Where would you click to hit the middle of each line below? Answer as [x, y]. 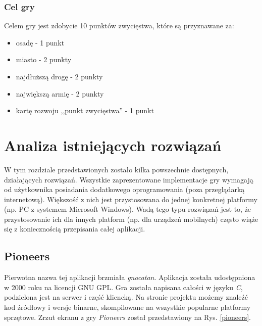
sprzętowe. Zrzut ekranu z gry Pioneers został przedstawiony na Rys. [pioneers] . [128, 317]
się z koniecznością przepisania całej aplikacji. [75, 229]
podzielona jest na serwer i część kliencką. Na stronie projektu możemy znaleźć [126, 297]
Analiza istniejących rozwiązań [113, 145]
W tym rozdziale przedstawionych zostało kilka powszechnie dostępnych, [116, 169]
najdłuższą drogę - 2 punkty [59, 76]
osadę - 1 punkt [40, 42]
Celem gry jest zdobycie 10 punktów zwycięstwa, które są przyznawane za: [119, 26]
